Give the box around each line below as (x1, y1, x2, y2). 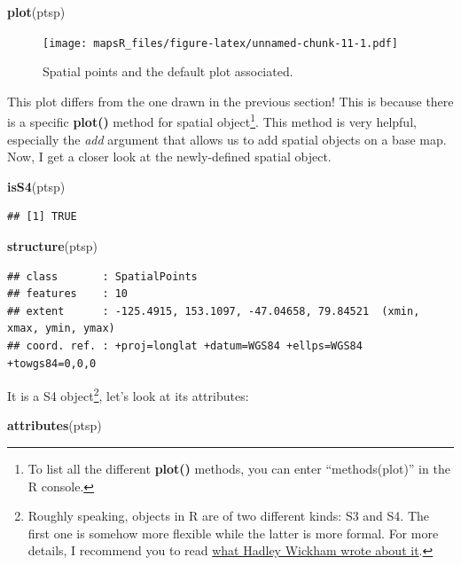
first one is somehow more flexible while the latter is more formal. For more (27, 523, 439, 542)
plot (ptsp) (7, 3, 66, 20)
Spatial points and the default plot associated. (43, 62, 293, 81)
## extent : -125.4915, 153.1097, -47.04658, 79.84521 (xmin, (7, 304, 420, 318)
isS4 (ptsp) (7, 177, 66, 195)
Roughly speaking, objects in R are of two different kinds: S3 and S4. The (27, 506, 430, 525)
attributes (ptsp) (7, 416, 102, 435)
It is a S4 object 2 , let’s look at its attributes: (7, 384, 249, 404)
